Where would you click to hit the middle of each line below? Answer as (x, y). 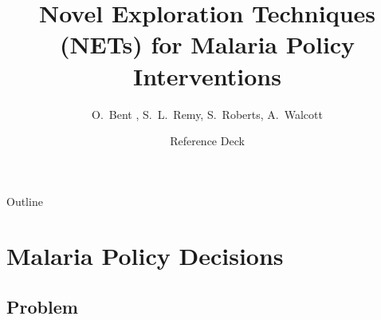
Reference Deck (207, 141)
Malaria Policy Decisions (145, 256)
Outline (25, 201)
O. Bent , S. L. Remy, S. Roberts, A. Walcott (207, 114)
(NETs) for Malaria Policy (207, 44)
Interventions (207, 75)
